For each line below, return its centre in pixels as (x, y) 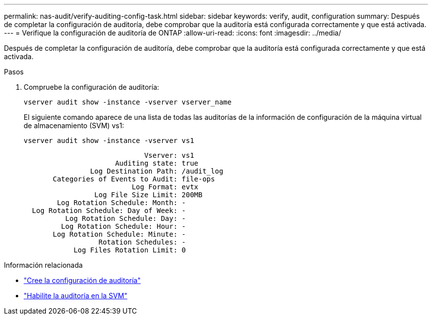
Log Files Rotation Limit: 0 (130, 250)
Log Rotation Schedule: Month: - (121, 203)
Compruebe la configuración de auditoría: (91, 87)
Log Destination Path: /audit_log (157, 171)
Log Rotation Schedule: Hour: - (123, 226)
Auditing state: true (157, 163)
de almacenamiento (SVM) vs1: (74, 125)
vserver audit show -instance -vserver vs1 (109, 141)
